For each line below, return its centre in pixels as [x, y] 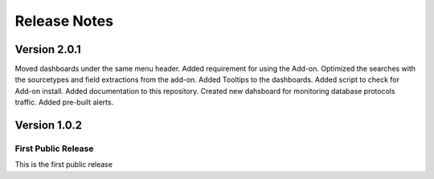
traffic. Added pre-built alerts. [64, 102]
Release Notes [64, 21]
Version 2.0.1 [48, 49]
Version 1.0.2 [49, 126]
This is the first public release [63, 165]
